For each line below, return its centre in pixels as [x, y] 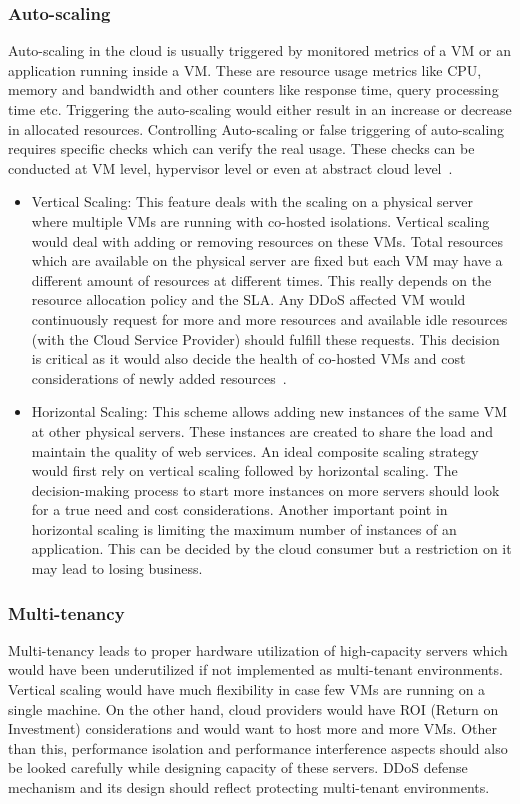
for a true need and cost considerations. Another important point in [239, 509]
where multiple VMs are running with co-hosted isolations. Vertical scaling [260, 220]
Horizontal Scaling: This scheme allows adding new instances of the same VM [269, 411]
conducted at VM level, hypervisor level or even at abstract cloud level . [230, 167]
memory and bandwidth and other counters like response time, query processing [253, 89]
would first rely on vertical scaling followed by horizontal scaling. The [244, 470]
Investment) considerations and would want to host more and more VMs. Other [252, 728]
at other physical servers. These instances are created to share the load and [262, 430]
